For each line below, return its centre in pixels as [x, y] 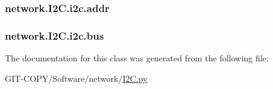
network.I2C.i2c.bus [55, 35]
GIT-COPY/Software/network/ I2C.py [76, 78]
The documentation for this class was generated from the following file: [137, 58]
